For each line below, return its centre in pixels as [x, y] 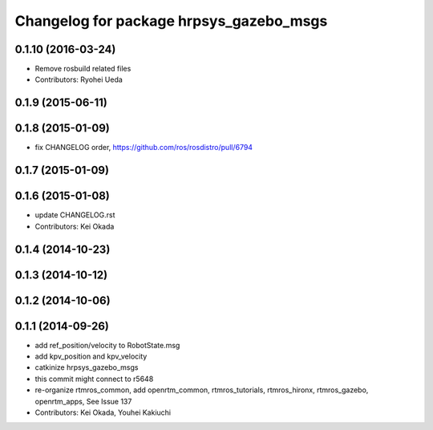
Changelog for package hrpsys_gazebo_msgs [171, 21]
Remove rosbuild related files [83, 69]
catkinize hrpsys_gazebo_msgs [87, 367]
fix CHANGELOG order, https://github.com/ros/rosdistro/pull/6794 [144, 148]
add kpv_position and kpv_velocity [91, 356]
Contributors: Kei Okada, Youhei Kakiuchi [103, 412]
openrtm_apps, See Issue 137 [83, 401]
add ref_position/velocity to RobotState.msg [107, 345]
